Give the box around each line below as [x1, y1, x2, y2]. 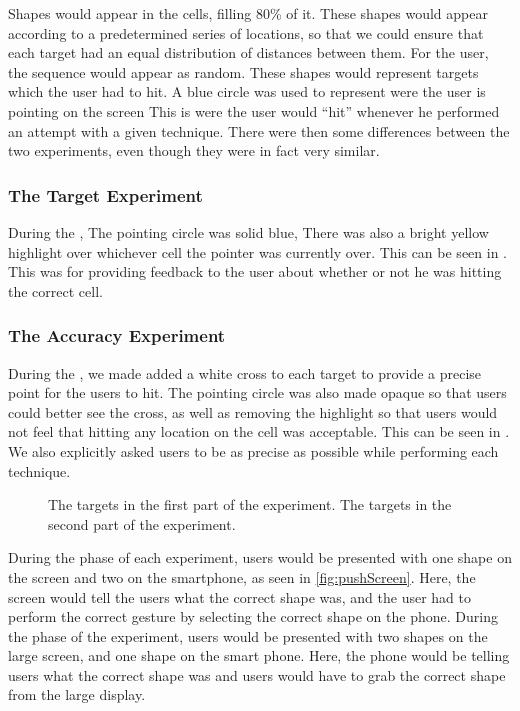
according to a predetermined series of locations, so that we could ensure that [8, 22, 484, 43]
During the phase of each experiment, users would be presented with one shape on [8, 547, 512, 568]
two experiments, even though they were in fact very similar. [8, 140, 380, 161]
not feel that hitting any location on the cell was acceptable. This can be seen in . [8, 421, 510, 442]
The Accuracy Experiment [8, 323, 226, 348]
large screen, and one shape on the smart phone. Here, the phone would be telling [8, 645, 510, 666]
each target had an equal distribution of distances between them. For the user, [8, 42, 489, 63]
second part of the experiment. [48, 513, 236, 534]
